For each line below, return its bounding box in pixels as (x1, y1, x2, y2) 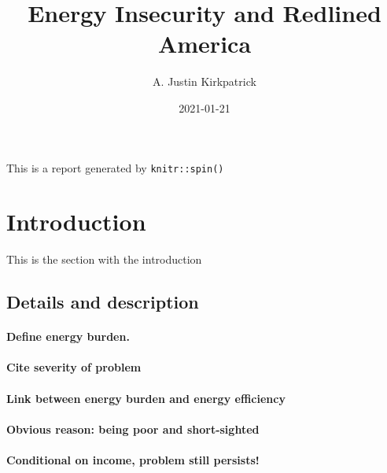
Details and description (6, 290, 199, 314)
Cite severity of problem (6, 359, 142, 375)
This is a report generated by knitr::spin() (6, 159, 224, 176)
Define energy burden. (6, 328, 130, 345)
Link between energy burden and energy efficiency (6, 390, 286, 406)
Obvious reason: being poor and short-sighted (6, 420, 260, 437)
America (157, 28, 252, 60)
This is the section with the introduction (6, 251, 202, 268)
